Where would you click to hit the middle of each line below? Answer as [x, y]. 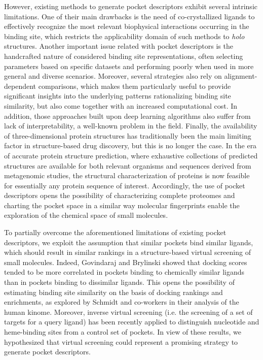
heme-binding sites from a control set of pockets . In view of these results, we [123, 332]
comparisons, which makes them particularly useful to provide [135, 86]
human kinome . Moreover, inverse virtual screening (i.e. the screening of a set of [128, 312]
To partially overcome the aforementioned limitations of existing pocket [115, 232]
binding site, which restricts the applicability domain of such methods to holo [124, 36]
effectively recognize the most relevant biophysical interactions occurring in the [127, 26]
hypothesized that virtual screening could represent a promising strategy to [121, 341]
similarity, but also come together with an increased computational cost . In [121, 105]
